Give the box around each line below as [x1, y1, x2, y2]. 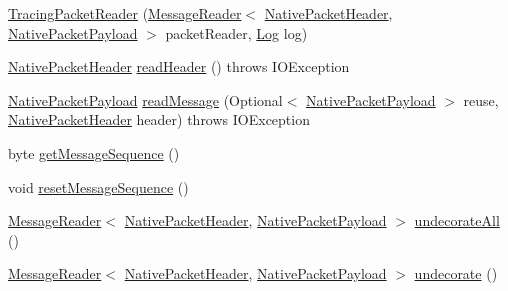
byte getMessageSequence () [8, 142, 180, 163]
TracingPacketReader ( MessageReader [8, 3, 242, 23]
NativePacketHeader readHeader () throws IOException [8, 56, 350, 77]
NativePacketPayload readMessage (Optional [8, 89, 283, 110]
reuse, [463, 89, 499, 110]
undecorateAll [414, 210, 500, 231]
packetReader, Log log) [165, 22, 308, 43]
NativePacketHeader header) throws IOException [8, 109, 310, 130]
